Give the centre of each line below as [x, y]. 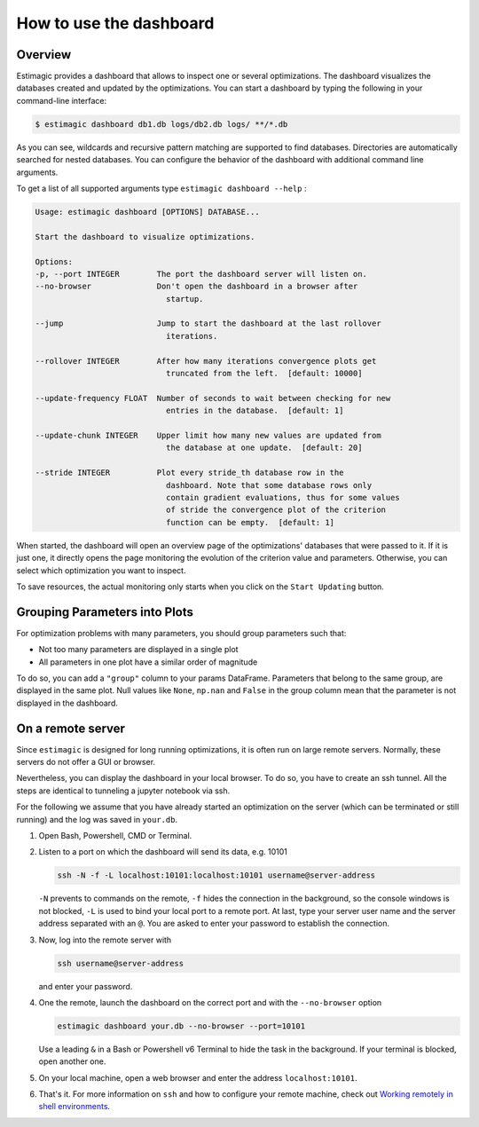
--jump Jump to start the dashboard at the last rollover [208, 323]
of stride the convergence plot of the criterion [275, 510]
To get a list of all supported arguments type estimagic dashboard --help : [161, 188]
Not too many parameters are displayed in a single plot [138, 650]
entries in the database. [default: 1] [255, 411]
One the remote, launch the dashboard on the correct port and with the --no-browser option [210, 1002]
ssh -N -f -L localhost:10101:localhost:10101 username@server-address [216, 875]
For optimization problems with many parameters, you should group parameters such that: [181, 633]
